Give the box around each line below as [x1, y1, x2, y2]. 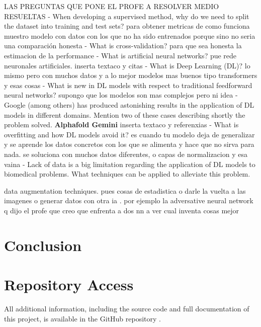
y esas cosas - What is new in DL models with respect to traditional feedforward [4, 79, 252, 90]
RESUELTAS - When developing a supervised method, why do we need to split [4, 11, 249, 21]
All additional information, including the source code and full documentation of [4, 303, 249, 313]
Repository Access [4, 274, 134, 295]
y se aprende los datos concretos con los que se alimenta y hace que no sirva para [4, 139, 254, 149]
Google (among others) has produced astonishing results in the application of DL [4, 99, 254, 110]
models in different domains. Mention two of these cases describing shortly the [4, 109, 245, 120]
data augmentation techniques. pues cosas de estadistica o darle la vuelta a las [4, 185, 246, 196]
